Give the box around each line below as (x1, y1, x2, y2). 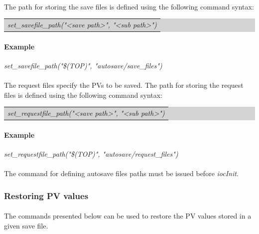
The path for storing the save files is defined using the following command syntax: (4, 1, 254, 11)
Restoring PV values (4, 189, 89, 202)
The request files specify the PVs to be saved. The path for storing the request (4, 80, 244, 90)
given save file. (4, 220, 48, 231)
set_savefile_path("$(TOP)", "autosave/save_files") (4, 60, 162, 70)
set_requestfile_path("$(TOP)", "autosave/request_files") (4, 148, 178, 159)
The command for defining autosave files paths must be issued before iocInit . (4, 168, 239, 179)
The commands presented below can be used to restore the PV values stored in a (4, 211, 252, 221)
